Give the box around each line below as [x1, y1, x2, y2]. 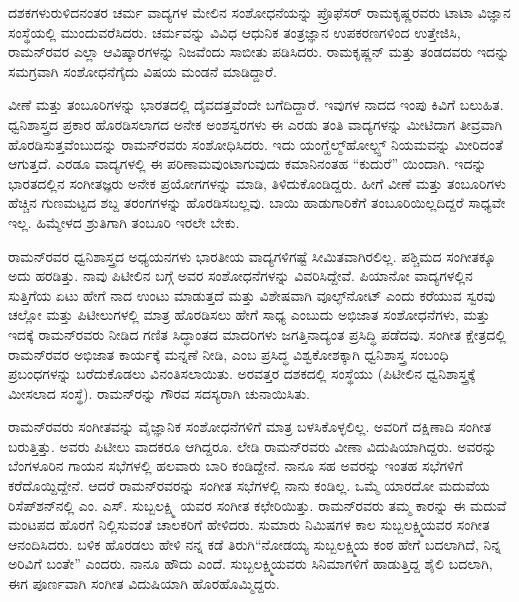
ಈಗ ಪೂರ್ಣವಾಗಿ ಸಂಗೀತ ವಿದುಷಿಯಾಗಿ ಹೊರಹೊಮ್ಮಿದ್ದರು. [8, 573, 280, 594]
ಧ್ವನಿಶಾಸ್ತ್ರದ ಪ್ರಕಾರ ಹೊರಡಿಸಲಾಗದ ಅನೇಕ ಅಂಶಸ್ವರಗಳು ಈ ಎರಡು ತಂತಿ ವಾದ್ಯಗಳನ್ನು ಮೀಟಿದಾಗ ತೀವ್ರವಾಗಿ [8, 113, 503, 134]
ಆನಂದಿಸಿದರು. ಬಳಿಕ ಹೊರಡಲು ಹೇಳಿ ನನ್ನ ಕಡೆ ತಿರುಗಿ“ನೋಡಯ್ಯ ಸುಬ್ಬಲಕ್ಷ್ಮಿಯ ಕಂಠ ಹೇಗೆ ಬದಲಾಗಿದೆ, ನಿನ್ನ [8, 533, 501, 554]
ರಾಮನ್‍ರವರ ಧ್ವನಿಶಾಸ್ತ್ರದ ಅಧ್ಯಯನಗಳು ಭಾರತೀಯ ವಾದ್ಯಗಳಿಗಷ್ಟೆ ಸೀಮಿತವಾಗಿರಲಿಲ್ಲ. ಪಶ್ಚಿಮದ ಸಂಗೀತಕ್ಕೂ [8, 245, 496, 266]
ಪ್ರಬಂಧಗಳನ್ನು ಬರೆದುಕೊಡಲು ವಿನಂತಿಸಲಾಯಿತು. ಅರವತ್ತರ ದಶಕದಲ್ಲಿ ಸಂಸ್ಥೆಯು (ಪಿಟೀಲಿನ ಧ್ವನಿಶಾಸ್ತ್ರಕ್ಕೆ [8, 363, 476, 384]
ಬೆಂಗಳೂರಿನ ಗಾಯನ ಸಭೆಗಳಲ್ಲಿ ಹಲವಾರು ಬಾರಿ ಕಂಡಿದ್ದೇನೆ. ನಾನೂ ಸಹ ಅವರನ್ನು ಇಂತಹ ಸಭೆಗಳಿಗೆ [8, 455, 463, 476]
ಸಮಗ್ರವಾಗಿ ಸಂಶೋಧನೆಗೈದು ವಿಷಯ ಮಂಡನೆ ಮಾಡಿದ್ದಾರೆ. [8, 60, 277, 81]
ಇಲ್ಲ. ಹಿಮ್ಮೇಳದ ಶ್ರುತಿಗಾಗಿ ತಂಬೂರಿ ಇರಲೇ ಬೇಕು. [8, 211, 240, 232]
